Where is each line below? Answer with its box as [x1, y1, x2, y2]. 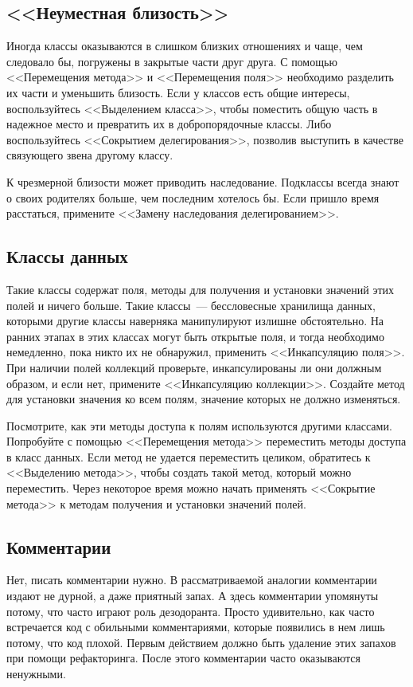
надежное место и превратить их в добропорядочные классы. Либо [6, 116, 332, 132]
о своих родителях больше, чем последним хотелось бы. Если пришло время [6, 189, 380, 206]
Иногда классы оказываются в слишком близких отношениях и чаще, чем [6, 37, 363, 54]
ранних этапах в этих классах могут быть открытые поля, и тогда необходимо [6, 328, 384, 344]
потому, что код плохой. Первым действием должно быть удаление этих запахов [6, 634, 396, 650]
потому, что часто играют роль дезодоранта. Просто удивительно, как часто [6, 603, 375, 619]
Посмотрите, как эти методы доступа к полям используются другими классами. [6, 417, 392, 434]
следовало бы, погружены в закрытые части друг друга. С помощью [6, 53, 337, 69]
